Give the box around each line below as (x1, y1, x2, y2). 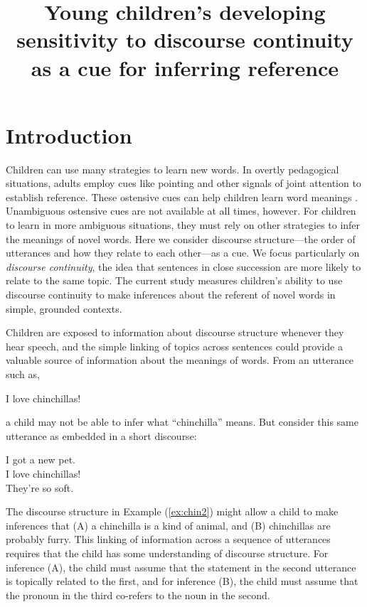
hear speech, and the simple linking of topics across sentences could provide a (6, 338, 343, 353)
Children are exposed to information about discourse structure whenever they (6, 325, 344, 340)
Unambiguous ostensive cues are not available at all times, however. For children (6, 203, 356, 218)
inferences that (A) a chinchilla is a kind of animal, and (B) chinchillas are (6, 517, 331, 532)
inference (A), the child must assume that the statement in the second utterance (6, 559, 356, 574)
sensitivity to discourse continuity (16, 25, 353, 54)
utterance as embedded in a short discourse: (6, 428, 197, 443)
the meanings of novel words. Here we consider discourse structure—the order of (6, 231, 356, 246)
